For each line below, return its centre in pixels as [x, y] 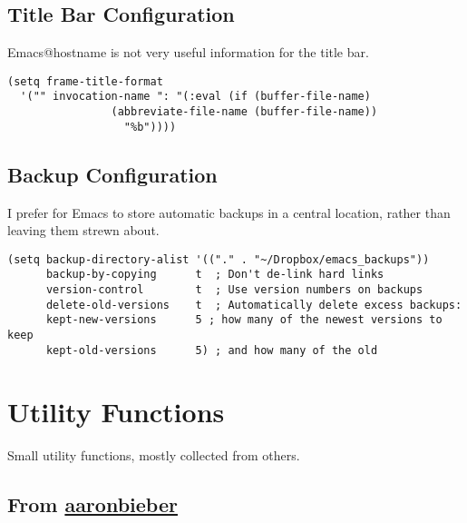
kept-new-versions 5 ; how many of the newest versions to [244, 320]
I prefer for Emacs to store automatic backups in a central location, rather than [229, 212]
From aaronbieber [92, 503]
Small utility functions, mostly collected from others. [154, 454]
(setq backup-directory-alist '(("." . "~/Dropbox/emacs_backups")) [219, 259]
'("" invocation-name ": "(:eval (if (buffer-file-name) [195, 97]
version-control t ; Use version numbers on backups [234, 290]
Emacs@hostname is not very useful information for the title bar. [188, 52]
